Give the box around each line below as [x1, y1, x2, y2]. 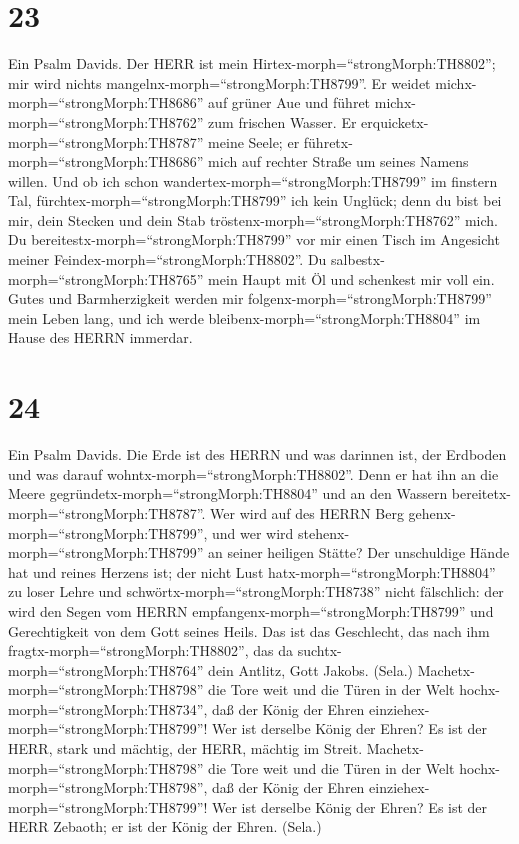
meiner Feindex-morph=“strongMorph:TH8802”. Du [8, 249, 327, 270]
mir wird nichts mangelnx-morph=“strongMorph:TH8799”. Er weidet [8, 72, 431, 93]
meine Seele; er [208, 131, 300, 152]
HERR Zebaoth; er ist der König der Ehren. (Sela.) [8, 816, 322, 837]
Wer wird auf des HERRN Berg [210, 502, 404, 523]
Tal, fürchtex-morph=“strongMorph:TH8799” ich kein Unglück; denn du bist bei [8, 190, 502, 211]
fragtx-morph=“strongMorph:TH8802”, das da [8, 640, 294, 661]
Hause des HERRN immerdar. [8, 327, 193, 348]
